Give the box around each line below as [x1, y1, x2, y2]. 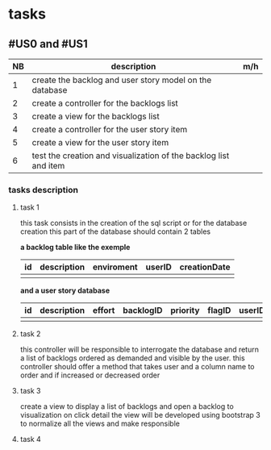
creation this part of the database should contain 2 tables [19, 227, 211, 236]
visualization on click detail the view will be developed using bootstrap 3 [19, 410, 261, 420]
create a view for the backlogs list [31, 110, 160, 122]
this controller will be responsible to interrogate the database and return [19, 344, 260, 355]
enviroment [92, 261, 139, 273]
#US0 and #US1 [8, 37, 89, 51]
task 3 [19, 386, 41, 396]
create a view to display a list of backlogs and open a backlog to [19, 402, 234, 411]
